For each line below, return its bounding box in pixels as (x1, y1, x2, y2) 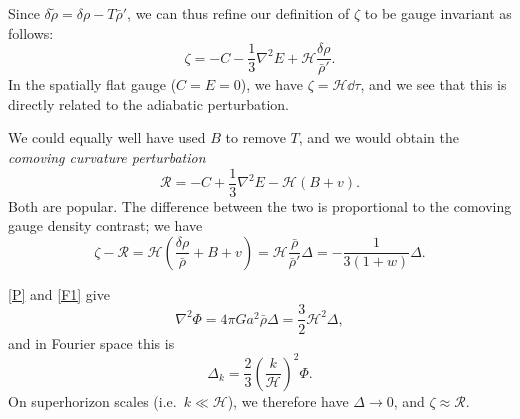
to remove (225, 127, 286, 148)
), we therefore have (227, 390, 349, 411)
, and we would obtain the (298, 127, 459, 148)
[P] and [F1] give (8, 283, 110, 304)
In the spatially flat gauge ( (8, 74, 177, 95)
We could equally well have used (8, 127, 206, 148)
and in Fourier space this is (8, 332, 175, 353)
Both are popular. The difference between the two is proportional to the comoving (8, 195, 512, 216)
